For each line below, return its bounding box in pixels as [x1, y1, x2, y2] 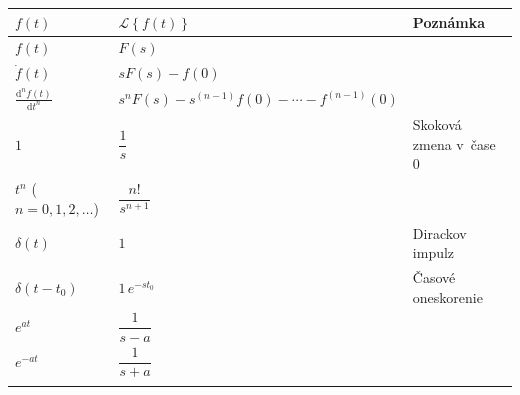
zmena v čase [412, 133, 496, 154]
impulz [412, 242, 455, 263]
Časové [412, 267, 456, 287]
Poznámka [412, 11, 486, 32]
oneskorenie [412, 286, 483, 307]
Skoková [412, 114, 462, 135]
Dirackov [412, 222, 467, 243]
